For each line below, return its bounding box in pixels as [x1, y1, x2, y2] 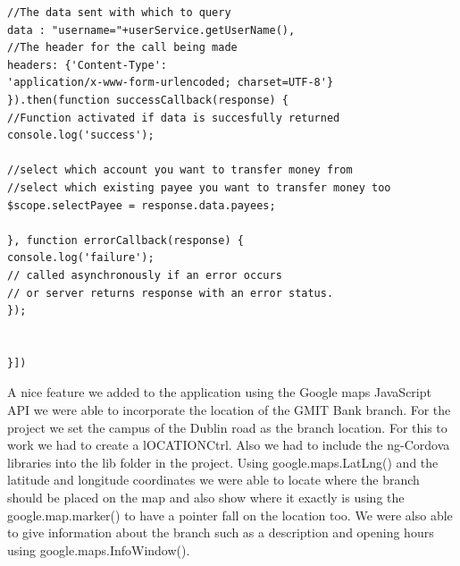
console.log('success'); [7, 129, 155, 142]
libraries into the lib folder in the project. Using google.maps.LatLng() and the [7, 452, 439, 471]
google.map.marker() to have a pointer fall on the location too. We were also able [7, 505, 453, 524]
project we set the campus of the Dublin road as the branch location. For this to [7, 418, 447, 436]
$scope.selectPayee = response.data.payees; [7, 199, 276, 212]
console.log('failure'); [7, 251, 155, 265]
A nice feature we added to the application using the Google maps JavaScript [7, 383, 431, 401]
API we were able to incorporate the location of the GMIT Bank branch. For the [7, 401, 451, 419]
